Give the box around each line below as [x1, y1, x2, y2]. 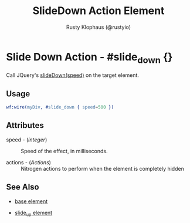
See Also [6, 182, 39, 192]
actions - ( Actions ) [6, 158, 52, 165]
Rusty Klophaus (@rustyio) [66, 23, 131, 31]
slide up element [14, 209, 53, 218]
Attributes [6, 120, 44, 130]
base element [14, 198, 48, 205]
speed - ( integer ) [6, 136, 48, 143]
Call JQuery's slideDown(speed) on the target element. [6, 72, 140, 79]
